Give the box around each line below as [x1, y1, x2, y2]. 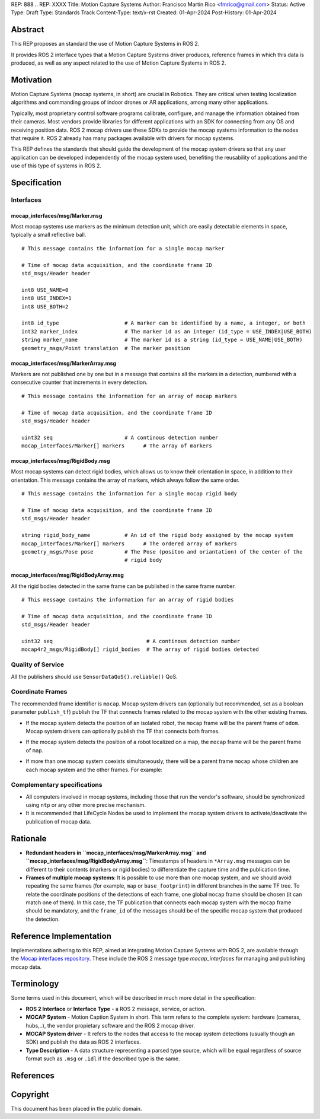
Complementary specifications [11, 781, 103, 789]
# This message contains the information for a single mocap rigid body [21, 490, 237, 497]
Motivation [11, 75, 52, 85]
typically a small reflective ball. [11, 231, 87, 239]
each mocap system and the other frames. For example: [25, 766, 163, 773]
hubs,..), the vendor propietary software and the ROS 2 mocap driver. [25, 1022, 195, 1029]
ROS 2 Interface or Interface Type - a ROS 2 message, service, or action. [25, 1005, 206, 1012]
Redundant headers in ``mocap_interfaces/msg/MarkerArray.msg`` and [25, 849, 206, 856]
